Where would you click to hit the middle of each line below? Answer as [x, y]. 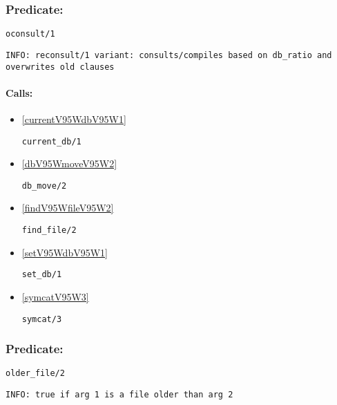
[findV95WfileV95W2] [68, 208]
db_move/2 [44, 186]
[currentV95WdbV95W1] [74, 119]
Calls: [19, 92]
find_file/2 [49, 230]
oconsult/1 [30, 34]
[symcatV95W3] [55, 296]
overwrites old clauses [60, 67]
